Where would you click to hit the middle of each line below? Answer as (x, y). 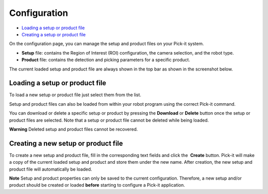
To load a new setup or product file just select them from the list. (75, 95)
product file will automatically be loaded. (51, 169)
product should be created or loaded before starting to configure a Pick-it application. (97, 185)
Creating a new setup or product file (66, 143)
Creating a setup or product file (54, 34)
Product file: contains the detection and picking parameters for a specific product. (106, 60)
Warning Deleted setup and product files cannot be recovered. (73, 129)
